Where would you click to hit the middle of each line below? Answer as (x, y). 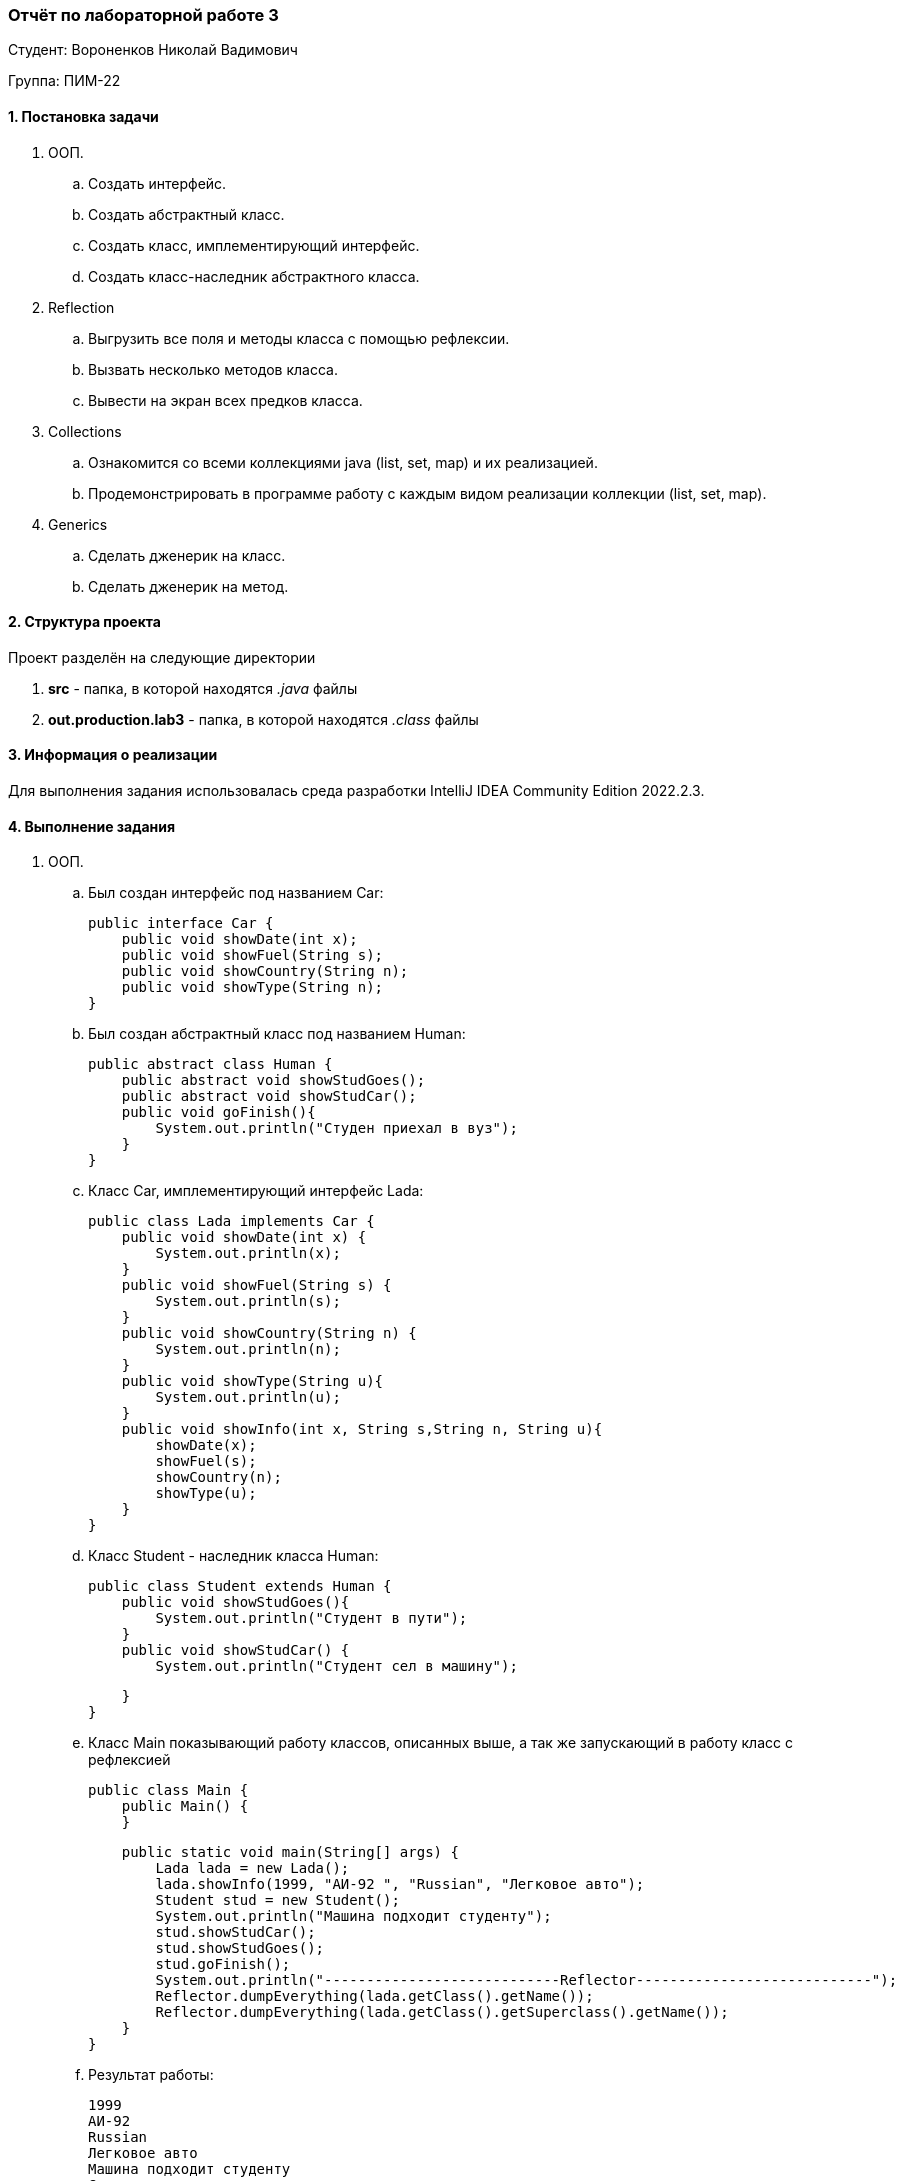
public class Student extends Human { (240, 1586)
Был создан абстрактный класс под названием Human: (277, 1034)
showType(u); (206, 1493)
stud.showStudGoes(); (240, 1948)
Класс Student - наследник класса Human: (233, 1556)
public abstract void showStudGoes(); (273, 1080)
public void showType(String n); (252, 987)
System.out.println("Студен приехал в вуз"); (336, 1128)
